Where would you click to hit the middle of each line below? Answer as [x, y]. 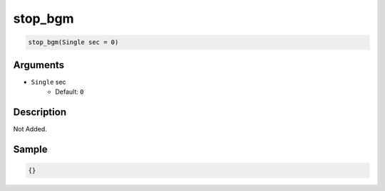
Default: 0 [70, 92]
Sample [30, 149]
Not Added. [30, 129]
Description [40, 112]
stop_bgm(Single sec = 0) [73, 42]
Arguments [39, 65]
